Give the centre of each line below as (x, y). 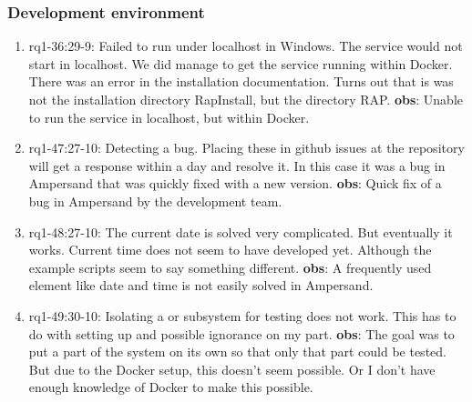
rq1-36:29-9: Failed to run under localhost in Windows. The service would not (246, 46)
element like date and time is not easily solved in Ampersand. (201, 285)
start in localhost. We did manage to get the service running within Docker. (241, 63)
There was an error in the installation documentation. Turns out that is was (241, 81)
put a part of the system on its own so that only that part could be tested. (237, 352)
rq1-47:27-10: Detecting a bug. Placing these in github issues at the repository (246, 148)
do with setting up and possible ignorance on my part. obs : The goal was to (241, 333)
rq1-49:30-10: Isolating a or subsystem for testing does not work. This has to (242, 315)
